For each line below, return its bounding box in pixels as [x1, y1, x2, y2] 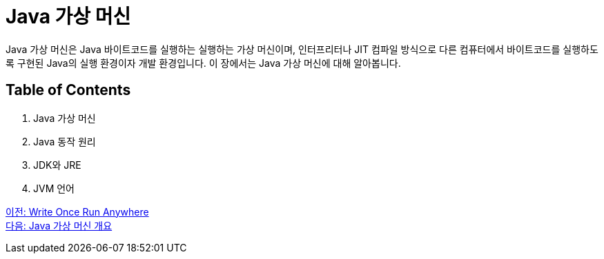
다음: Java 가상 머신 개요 [6, 219, 113, 231]
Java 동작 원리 [33, 135, 96, 147]
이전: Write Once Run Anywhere [6, 205, 149, 218]
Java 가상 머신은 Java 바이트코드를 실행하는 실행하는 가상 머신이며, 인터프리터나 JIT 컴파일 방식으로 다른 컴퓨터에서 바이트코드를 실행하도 [6, 43, 598, 55]
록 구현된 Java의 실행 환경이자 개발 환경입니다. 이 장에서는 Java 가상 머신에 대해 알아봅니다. [6, 56, 401, 69]
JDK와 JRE [33, 158, 81, 171]
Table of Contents [6, 81, 131, 99]
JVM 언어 [33, 182, 75, 194]
